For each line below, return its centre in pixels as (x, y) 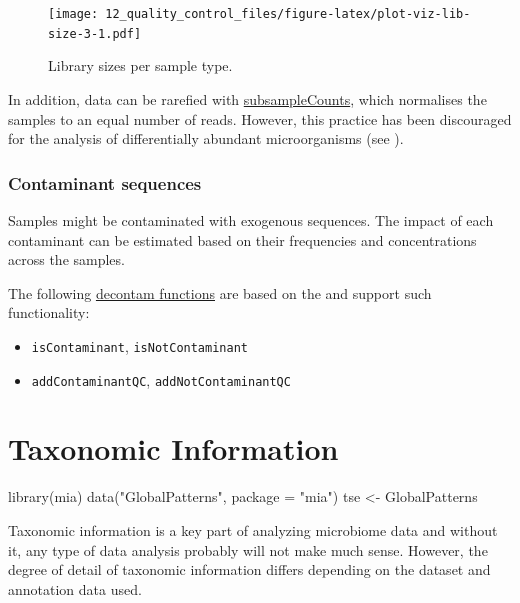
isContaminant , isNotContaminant (139, 345)
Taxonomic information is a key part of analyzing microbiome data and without (253, 529)
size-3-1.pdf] (95, 33)
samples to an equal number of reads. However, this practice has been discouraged (260, 118)
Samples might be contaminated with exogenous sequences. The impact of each (251, 219)
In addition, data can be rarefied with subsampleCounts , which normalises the (247, 98)
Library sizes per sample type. (140, 65)
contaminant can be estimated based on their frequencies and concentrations (242, 239)
